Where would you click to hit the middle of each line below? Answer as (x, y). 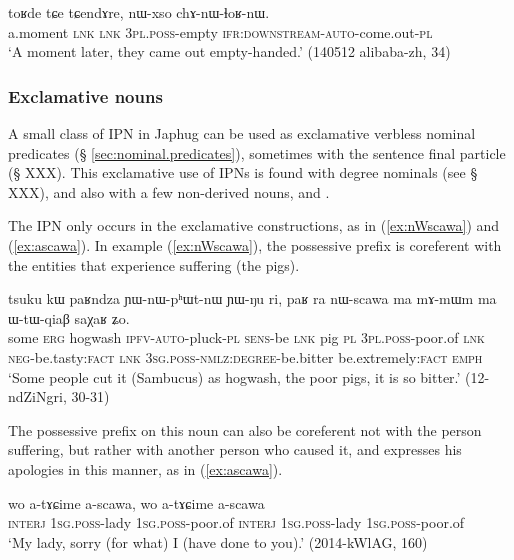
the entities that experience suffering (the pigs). (154, 264)
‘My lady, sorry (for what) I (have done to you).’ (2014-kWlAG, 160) (218, 541)
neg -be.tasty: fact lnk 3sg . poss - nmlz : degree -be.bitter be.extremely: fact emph (245, 356)
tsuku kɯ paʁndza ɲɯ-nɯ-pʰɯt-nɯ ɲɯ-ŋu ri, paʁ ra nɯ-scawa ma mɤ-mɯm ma (252, 298)
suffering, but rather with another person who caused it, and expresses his (235, 449)
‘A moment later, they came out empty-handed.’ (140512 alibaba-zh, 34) (229, 51)
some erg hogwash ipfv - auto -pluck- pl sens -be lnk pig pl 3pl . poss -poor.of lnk (246, 337)
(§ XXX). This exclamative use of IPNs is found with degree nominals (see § (243, 172)
